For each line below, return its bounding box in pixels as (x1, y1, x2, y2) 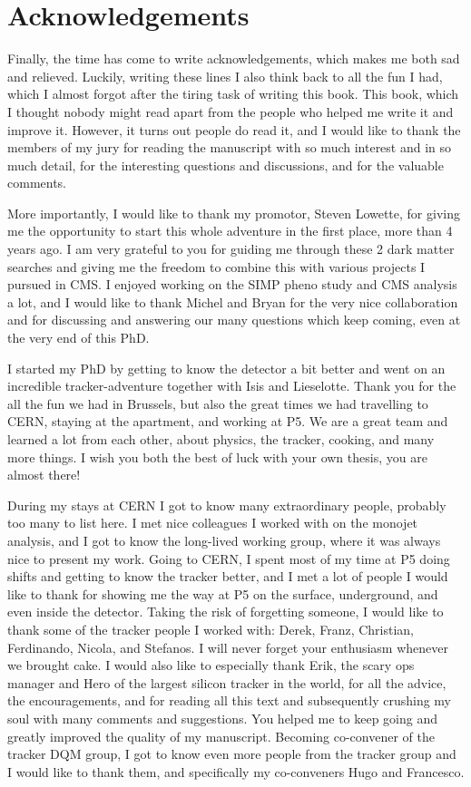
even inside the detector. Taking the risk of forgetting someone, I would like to (7, 602, 444, 621)
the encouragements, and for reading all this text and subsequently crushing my (7, 691, 452, 710)
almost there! (7, 465, 81, 484)
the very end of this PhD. (7, 328, 150, 347)
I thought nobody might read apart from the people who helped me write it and (7, 102, 454, 121)
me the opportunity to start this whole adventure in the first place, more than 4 (7, 221, 453, 240)
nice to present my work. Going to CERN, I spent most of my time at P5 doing (7, 549, 450, 568)
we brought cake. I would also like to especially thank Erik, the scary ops (7, 656, 415, 675)
